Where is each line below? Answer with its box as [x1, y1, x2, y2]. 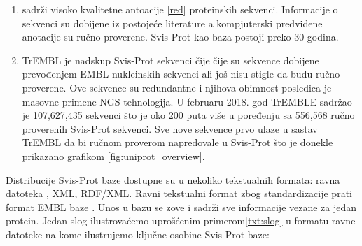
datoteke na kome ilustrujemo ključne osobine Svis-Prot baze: [6, 226, 270, 241]
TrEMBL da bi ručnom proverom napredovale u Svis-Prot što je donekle [22, 135, 333, 150]
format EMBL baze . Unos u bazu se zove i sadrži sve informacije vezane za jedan [6, 199, 357, 214]
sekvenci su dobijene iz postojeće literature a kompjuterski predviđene [22, 15, 323, 30]
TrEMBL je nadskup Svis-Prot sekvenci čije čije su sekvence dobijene [22, 52, 319, 67]
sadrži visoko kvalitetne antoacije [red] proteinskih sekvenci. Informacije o [22, 2, 338, 16]
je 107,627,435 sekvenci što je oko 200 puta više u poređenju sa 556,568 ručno [22, 108, 355, 122]
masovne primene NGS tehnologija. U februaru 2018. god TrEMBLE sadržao [22, 94, 352, 108]
